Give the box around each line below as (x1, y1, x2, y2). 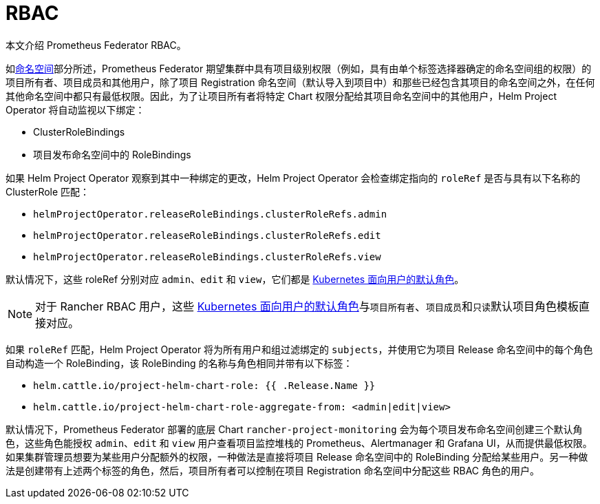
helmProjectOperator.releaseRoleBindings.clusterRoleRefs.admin (33, 208, 387, 220)
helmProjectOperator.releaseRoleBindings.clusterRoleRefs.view (33, 251, 381, 262)
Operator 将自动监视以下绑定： (6, 103, 145, 116)
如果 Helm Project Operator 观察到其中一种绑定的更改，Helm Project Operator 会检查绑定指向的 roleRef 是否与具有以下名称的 (6, 171, 581, 184)
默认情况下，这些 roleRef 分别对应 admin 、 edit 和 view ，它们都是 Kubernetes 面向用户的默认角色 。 (6, 273, 464, 285)
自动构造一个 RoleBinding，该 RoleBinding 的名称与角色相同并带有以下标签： (6, 357, 353, 369)
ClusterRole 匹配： (6, 185, 90, 198)
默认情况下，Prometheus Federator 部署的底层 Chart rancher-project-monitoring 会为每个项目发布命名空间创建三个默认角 (6, 423, 583, 435)
